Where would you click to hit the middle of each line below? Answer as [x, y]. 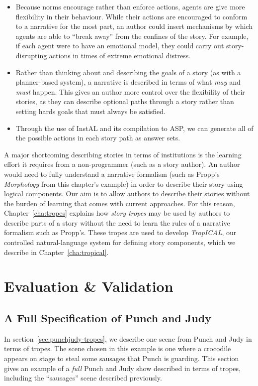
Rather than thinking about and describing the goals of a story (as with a [128, 72]
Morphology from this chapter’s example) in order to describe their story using [124, 184]
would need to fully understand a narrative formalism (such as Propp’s [112, 174]
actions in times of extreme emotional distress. [120, 55]
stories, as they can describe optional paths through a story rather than [125, 101]
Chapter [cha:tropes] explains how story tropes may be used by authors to [117, 213]
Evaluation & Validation [89, 286]
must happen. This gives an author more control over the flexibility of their [130, 91]
